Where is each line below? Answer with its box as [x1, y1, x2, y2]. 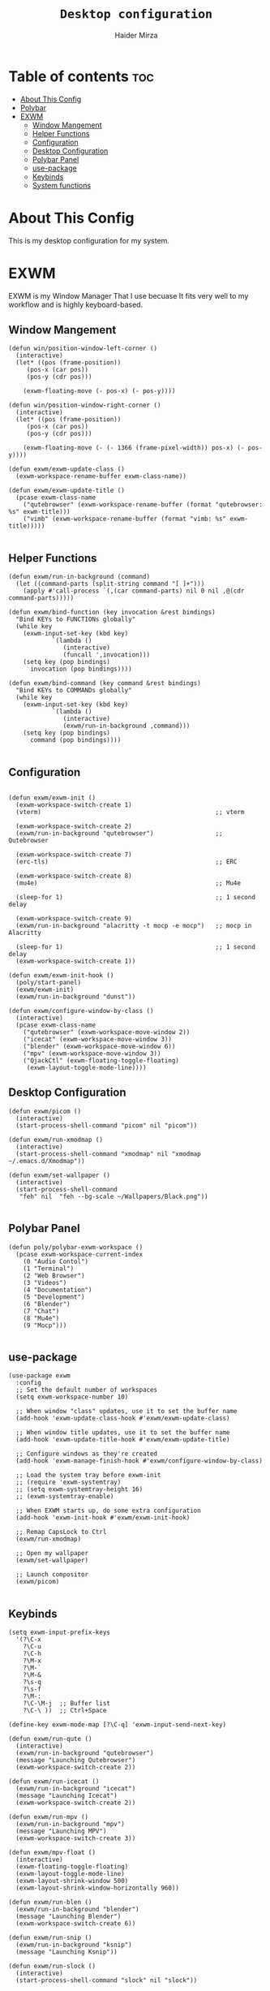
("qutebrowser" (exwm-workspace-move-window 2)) [23, 1028, 191, 1036]
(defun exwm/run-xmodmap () [8, 1136, 104, 1144]
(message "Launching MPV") [15, 1827, 107, 1836]
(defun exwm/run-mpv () [8, 1813, 89, 1821]
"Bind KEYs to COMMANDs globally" [15, 687, 132, 695]
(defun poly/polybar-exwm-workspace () [8, 1243, 144, 1252]
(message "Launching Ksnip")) [15, 1948, 118, 1956]
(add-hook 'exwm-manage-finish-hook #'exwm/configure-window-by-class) [15, 1457, 264, 1465]
